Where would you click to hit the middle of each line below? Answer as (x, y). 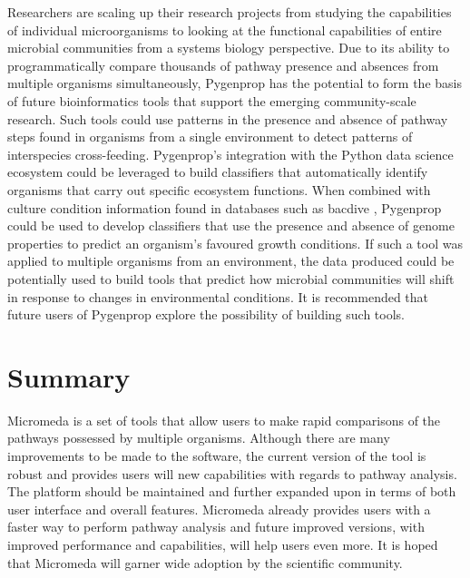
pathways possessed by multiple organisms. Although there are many (199, 438)
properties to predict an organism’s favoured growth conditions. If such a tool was (235, 243)
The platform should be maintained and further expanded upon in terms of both (232, 491)
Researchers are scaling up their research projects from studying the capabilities (230, 12)
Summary (69, 376)
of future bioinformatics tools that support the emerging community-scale (212, 100)
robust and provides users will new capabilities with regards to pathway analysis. (232, 473)
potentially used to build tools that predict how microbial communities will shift (231, 278)
